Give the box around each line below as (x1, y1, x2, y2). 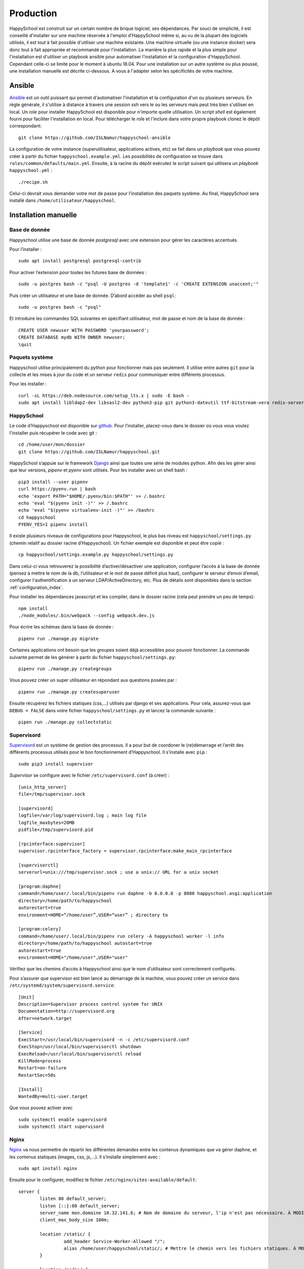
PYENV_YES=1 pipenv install (18, 522, 88, 527)
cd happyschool (18, 514, 56, 520)
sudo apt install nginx (18, 1165, 78, 1172)
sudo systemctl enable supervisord (18, 1117, 107, 1122)
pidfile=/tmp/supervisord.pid (18, 826, 94, 832)
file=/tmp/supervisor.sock (18, 791, 86, 797)
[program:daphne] (18, 884, 61, 889)
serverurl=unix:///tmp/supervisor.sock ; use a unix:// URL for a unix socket (18, 870, 219, 875)
